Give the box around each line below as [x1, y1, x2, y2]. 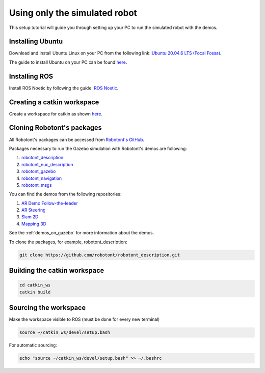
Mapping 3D [21, 221, 47, 227]
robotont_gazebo [21, 169, 56, 174]
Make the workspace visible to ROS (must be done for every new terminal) [9, 316, 160, 322]
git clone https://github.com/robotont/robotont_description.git [19, 252, 180, 258]
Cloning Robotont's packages [9, 123, 102, 132]
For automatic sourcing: [9, 342, 57, 348]
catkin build [19, 289, 51, 295]
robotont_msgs [21, 182, 52, 188]
